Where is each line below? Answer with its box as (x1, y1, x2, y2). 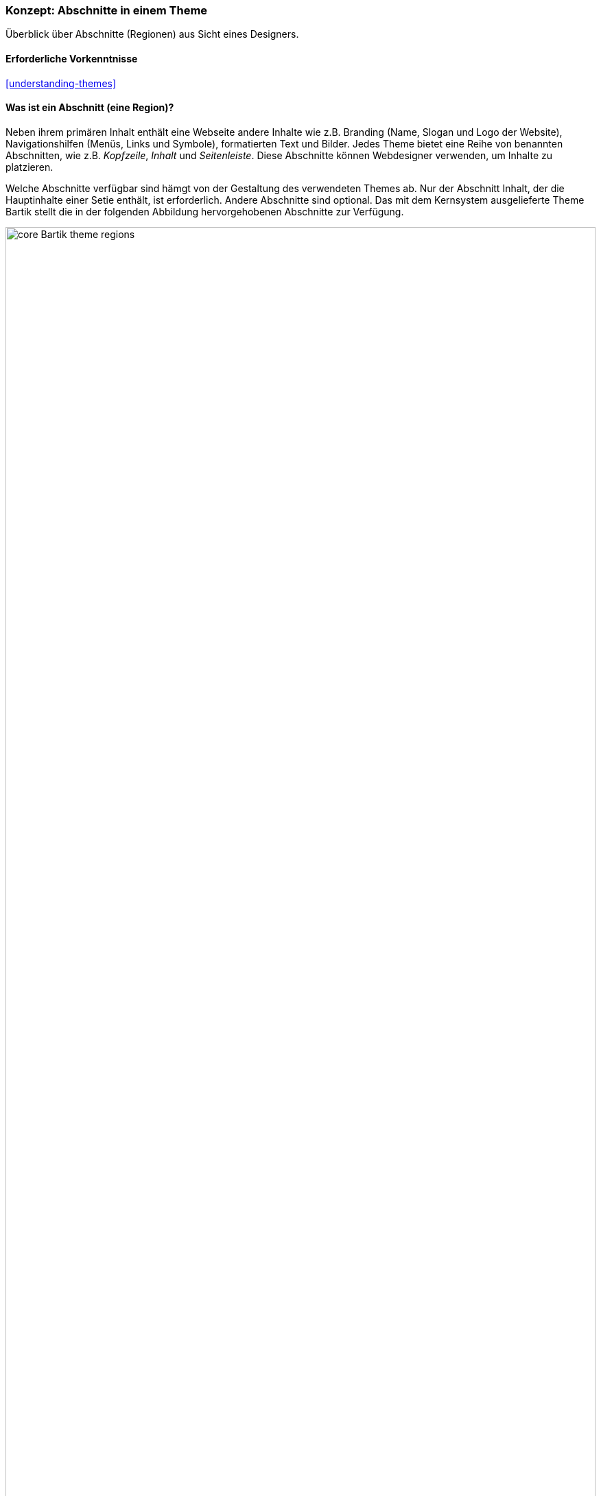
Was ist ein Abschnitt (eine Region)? (5, 102, 174, 114)
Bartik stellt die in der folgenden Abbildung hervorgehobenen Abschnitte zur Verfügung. (5, 205, 404, 217)
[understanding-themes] (5, 77, 117, 89)
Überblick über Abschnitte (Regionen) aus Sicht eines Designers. (5, 28, 299, 40)
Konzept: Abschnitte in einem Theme (5, 3, 208, 17)
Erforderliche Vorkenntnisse (5, 52, 138, 64)
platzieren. (5, 161, 54, 173)
